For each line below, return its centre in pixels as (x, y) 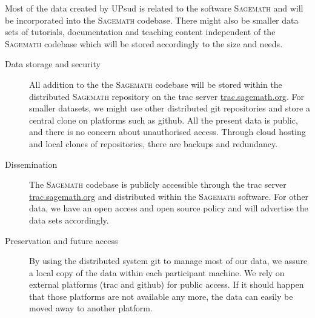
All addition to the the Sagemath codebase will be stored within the (156, 84)
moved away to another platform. (91, 308)
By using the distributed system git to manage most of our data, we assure (168, 261)
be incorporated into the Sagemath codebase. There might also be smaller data (152, 20)
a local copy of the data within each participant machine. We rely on (157, 272)
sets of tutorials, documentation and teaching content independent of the (140, 32)
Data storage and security (53, 64)
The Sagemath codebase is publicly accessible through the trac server (158, 184)
